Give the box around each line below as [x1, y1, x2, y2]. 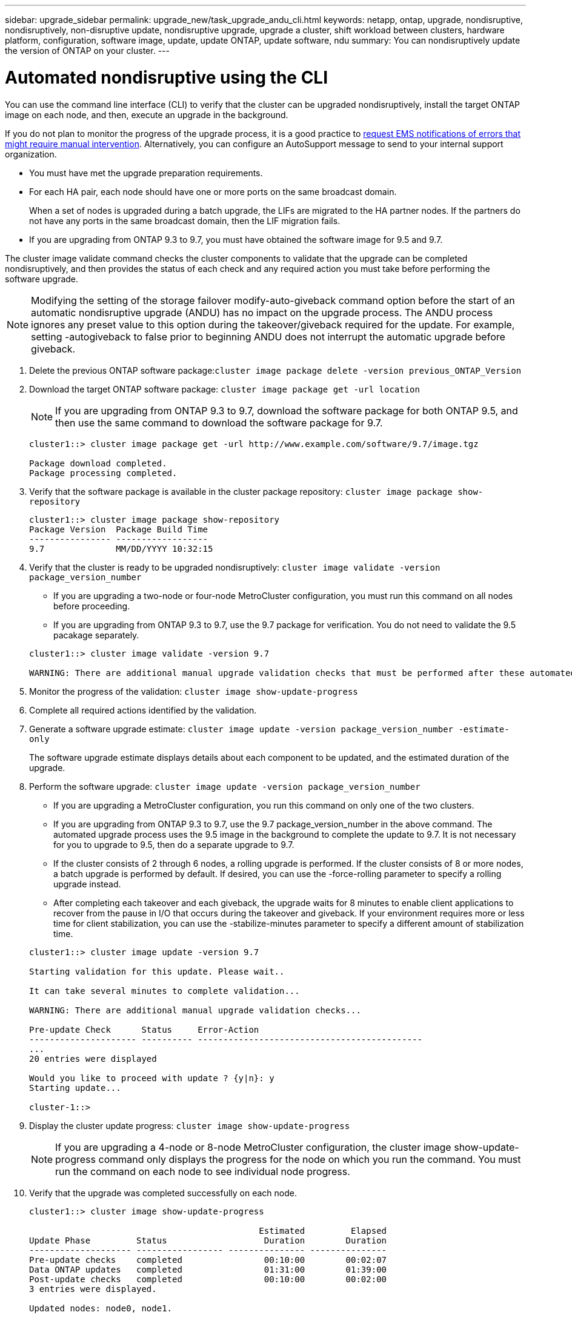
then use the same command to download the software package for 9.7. [55, 416, 383, 429]
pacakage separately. [53, 629, 139, 640]
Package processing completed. [29, 468, 178, 478]
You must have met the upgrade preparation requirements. [29, 167, 263, 178]
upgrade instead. [53, 878, 121, 889]
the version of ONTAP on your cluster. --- [5, 45, 170, 56]
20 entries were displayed [29, 1053, 157, 1064]
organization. [5, 148, 57, 159]
